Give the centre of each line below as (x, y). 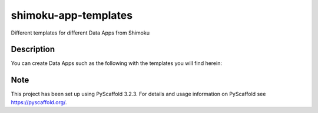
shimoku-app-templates (72, 15)
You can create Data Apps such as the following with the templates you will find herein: (116, 63)
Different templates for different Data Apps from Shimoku (80, 33)
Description (33, 49)
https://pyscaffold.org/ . (39, 102)
